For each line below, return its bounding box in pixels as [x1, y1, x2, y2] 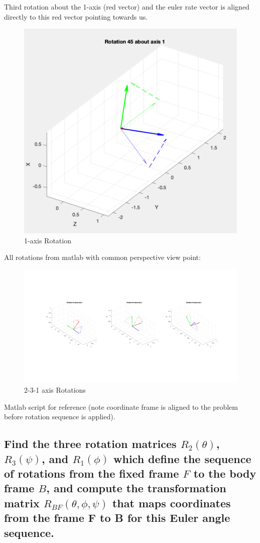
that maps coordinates [112, 495, 231, 510]
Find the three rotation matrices [4, 436, 177, 451]
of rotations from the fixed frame [4, 466, 179, 481]
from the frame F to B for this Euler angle [4, 510, 230, 525]
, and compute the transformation [46, 480, 226, 496]
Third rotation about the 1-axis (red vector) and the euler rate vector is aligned [4, 2, 249, 12]
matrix [4, 495, 40, 510]
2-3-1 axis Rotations [24, 385, 86, 395]
